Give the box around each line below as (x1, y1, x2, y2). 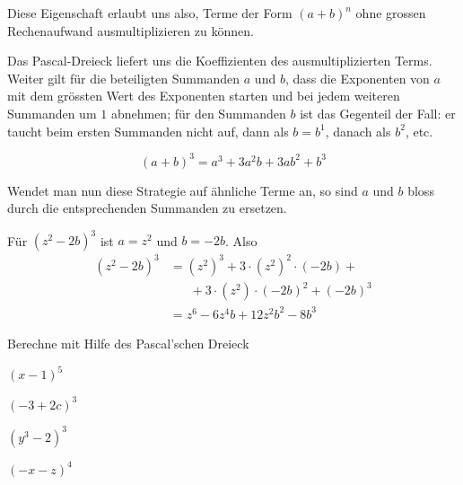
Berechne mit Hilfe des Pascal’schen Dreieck (7, 333, 249, 352)
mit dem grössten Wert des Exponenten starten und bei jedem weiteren (7, 86, 400, 105)
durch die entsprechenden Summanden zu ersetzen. (7, 198, 287, 217)
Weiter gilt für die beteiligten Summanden (7, 68, 240, 87)
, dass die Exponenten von (284, 68, 430, 87)
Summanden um (7, 103, 97, 122)
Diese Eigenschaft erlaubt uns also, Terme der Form (7, 4, 293, 22)
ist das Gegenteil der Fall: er (300, 103, 456, 122)
